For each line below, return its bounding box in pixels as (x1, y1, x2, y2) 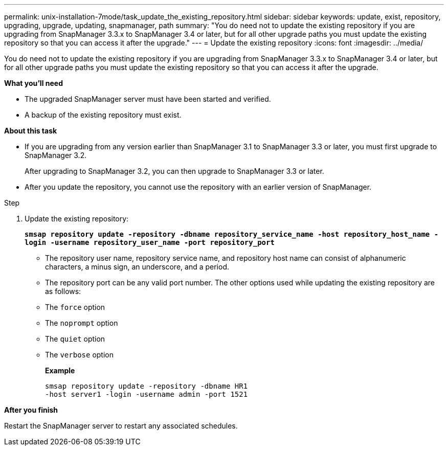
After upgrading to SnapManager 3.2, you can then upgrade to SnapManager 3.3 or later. (25, 167, 324, 175)
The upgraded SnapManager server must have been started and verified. (25, 95, 271, 103)
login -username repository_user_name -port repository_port (25, 238, 275, 246)
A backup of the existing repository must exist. (25, 110, 182, 119)
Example (45, 366, 75, 375)
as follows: (45, 287, 81, 296)
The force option (45, 303, 105, 311)
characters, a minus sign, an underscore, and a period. (45, 262, 229, 271)
